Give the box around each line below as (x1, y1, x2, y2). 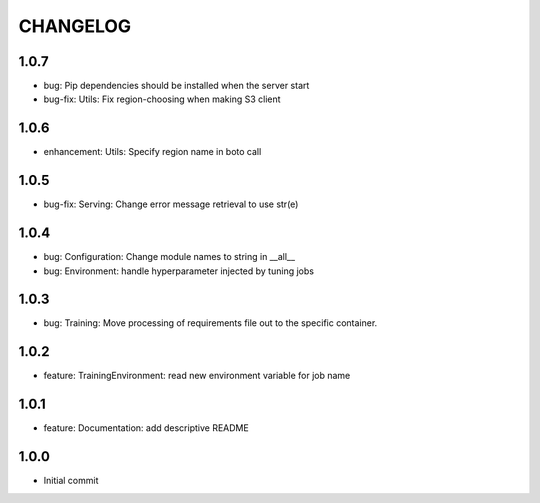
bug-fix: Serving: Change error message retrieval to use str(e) (43, 198, 299, 210)
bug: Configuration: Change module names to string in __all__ (43, 251, 295, 263)
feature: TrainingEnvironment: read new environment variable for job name (43, 370, 351, 382)
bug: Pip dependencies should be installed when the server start (43, 80, 310, 92)
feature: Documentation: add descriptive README (43, 422, 249, 434)
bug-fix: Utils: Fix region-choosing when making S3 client (43, 93, 281, 105)
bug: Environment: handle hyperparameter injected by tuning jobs (43, 265, 315, 277)
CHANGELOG (18, 15, 132, 37)
